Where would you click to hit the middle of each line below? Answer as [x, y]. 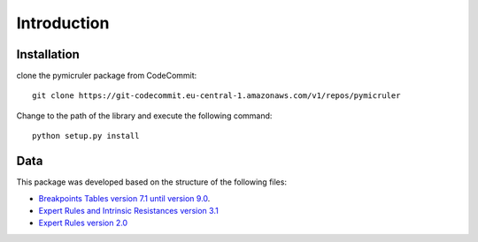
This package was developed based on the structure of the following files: [152, 182]
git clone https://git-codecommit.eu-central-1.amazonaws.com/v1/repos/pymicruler [216, 96]
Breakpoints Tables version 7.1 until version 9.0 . [124, 198]
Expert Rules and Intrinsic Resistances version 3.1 [128, 210]
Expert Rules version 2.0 [83, 223]
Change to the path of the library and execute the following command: [144, 116]
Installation [48, 54]
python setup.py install [86, 136]
